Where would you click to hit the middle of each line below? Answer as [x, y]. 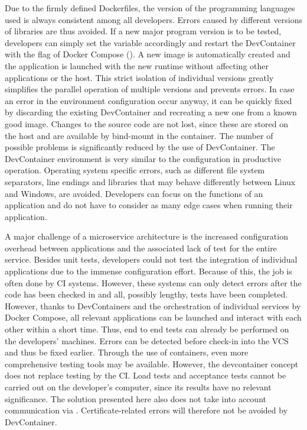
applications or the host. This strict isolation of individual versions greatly [139, 77]
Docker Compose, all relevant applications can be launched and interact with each [153, 317]
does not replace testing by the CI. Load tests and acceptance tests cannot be [146, 375]
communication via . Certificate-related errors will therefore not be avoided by [146, 410]
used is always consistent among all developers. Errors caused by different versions [153, 19]
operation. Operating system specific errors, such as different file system [135, 170]
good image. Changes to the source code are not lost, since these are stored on [147, 123]
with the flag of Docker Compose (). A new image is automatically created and [148, 54]
